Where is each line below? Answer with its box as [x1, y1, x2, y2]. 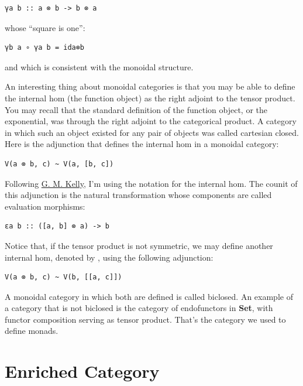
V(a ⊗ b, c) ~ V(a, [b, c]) [5, 159, 114, 168]
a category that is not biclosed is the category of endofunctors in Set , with [5, 302, 273, 314]
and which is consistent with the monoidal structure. [5, 60, 194, 73]
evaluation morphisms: [5, 200, 85, 212]
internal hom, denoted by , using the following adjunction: [5, 251, 214, 263]
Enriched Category [5, 359, 160, 383]
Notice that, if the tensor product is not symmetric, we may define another [5, 239, 273, 251]
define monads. [5, 324, 58, 337]
